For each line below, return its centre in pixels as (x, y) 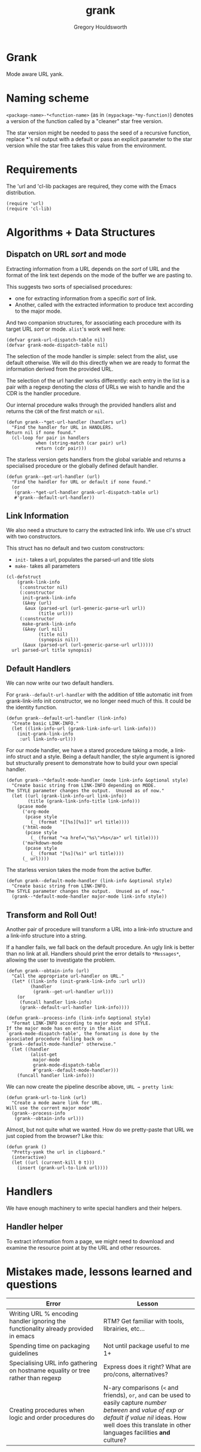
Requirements (42, 170)
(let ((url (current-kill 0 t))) (53, 1163)
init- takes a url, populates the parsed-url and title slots (84, 560)
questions (32, 1284)
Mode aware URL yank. (35, 74)
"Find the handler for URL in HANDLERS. (63, 427)
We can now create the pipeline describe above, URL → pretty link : (90, 1087)
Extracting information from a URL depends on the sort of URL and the (93, 269)
